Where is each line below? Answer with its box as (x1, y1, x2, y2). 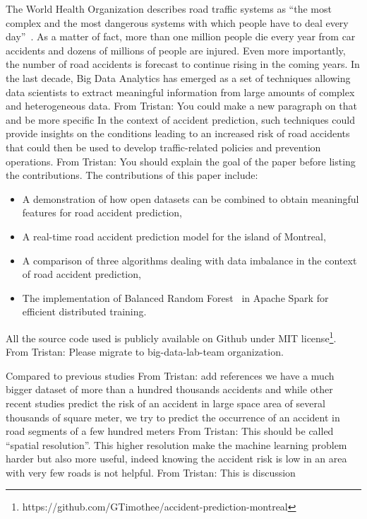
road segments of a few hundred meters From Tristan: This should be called (6, 424, 334, 438)
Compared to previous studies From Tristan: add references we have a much (6, 368, 335, 383)
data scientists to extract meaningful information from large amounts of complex (6, 84, 355, 99)
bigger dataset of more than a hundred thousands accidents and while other (6, 382, 333, 397)
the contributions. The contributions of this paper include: (6, 168, 258, 182)
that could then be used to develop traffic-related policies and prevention (6, 139, 321, 154)
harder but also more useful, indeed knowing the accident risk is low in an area (6, 451, 347, 466)
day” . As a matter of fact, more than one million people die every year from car (6, 29, 356, 44)
